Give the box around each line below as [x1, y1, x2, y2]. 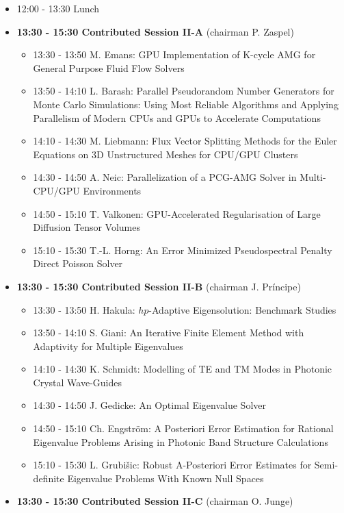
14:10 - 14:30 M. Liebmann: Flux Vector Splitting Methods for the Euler [33, 134, 337, 148]
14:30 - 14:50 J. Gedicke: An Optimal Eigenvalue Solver [33, 398, 267, 412]
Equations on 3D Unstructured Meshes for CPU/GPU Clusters [33, 147, 298, 161]
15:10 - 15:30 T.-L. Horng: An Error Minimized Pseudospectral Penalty [33, 242, 332, 257]
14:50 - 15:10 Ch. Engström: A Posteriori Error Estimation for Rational [33, 421, 334, 436]
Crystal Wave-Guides [33, 375, 122, 389]
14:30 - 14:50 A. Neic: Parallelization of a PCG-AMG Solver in [33, 170, 297, 184]
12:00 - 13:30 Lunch [16, 1, 100, 15]
